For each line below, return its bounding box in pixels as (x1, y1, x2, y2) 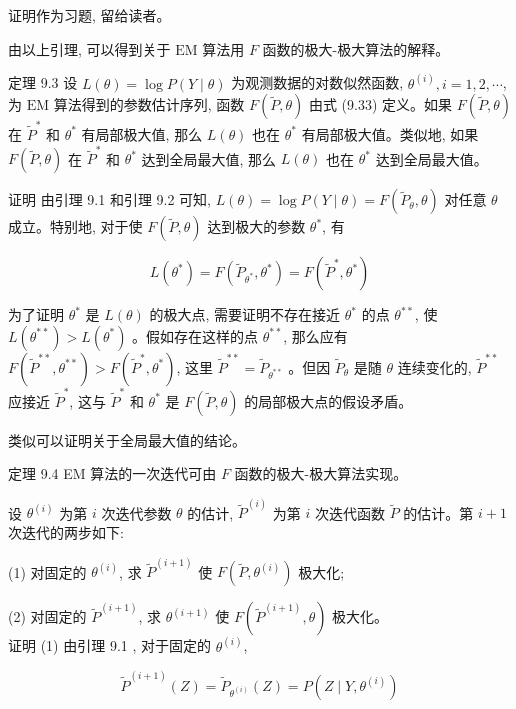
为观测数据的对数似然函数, (231, 72, 404, 93)
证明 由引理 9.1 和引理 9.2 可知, (8, 189, 211, 210)
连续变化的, (397, 356, 472, 377)
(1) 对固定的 (8, 561, 87, 582)
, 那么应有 (283, 325, 348, 346)
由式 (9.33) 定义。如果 (308, 94, 453, 115)
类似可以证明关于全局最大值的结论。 (8, 429, 246, 450)
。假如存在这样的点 (132, 325, 259, 346)
